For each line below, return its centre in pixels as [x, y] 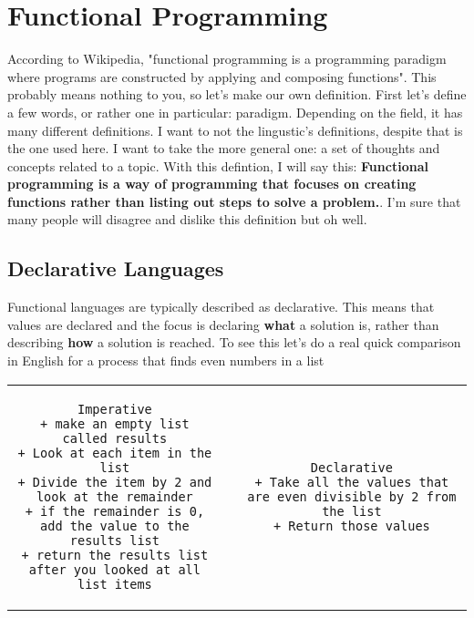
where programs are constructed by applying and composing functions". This [222, 76]
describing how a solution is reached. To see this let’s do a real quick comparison [234, 342]
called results [115, 438]
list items [114, 584]
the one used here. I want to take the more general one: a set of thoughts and [224, 148]
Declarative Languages [116, 268]
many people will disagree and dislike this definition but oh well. [187, 219]
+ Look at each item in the [115, 453]
